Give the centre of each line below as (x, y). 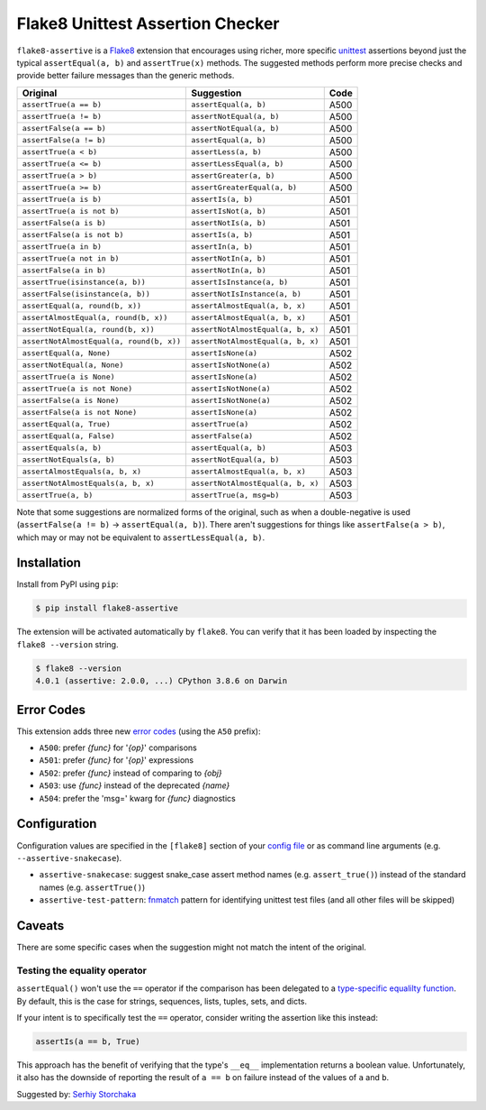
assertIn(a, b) (222, 247)
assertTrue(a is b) (62, 200)
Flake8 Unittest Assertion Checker (148, 23)
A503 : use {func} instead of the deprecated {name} (135, 785)
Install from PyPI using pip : (67, 584)
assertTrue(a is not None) (77, 389)
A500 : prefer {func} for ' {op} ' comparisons (118, 748)
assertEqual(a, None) (67, 353)
